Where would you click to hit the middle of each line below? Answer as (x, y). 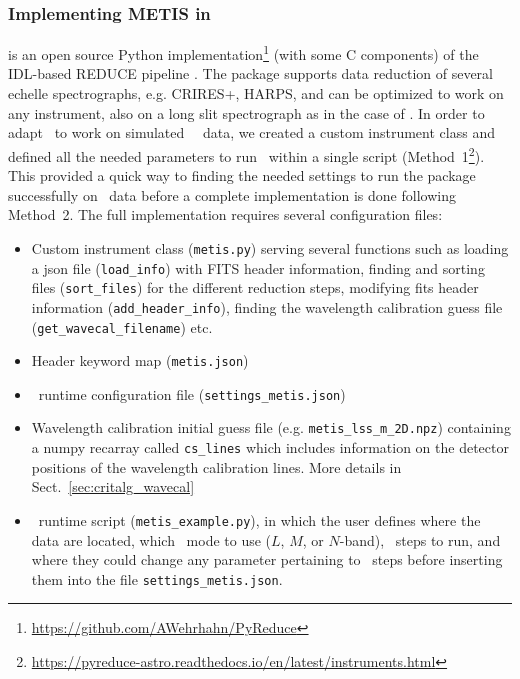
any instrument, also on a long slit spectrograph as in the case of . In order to (246, 112)
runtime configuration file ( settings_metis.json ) (192, 393)
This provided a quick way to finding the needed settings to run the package (242, 175)
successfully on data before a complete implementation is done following (232, 194)
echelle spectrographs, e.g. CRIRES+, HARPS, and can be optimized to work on (256, 93)
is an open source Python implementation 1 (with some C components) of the (243, 52)
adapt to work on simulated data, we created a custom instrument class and (251, 132)
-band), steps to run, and (420, 539)
